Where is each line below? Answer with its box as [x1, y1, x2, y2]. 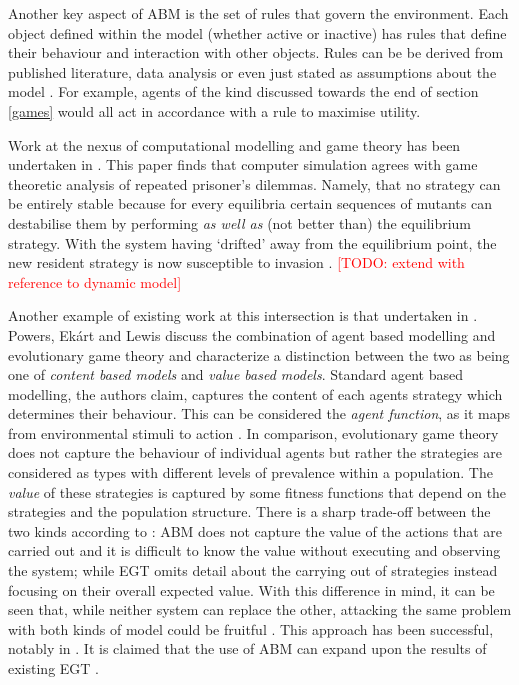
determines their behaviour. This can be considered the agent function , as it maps [8, 403, 510, 424]
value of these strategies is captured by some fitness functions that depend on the [8, 481, 507, 502]
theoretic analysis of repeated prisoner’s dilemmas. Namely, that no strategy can [8, 173, 501, 194]
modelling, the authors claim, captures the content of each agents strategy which [8, 383, 503, 404]
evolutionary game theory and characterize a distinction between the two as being [8, 344, 510, 365]
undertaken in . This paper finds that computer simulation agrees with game [8, 154, 478, 175]
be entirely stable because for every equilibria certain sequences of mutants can [8, 193, 492, 214]
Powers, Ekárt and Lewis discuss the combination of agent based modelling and [8, 324, 496, 345]
